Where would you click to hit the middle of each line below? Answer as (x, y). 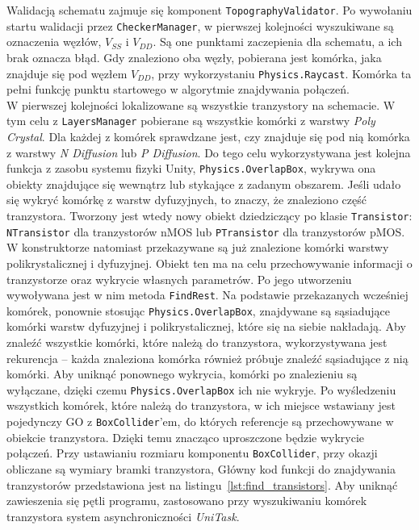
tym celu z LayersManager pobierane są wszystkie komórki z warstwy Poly (191, 121)
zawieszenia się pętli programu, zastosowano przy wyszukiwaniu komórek (187, 501)
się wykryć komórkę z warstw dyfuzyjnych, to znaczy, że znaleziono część (186, 200)
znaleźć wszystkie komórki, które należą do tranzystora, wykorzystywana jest (197, 342)
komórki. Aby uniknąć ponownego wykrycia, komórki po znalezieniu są (182, 374)
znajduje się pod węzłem (67, 73)
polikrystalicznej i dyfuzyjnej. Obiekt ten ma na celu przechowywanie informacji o (209, 263)
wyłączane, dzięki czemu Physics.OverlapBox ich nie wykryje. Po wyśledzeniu (201, 389)
